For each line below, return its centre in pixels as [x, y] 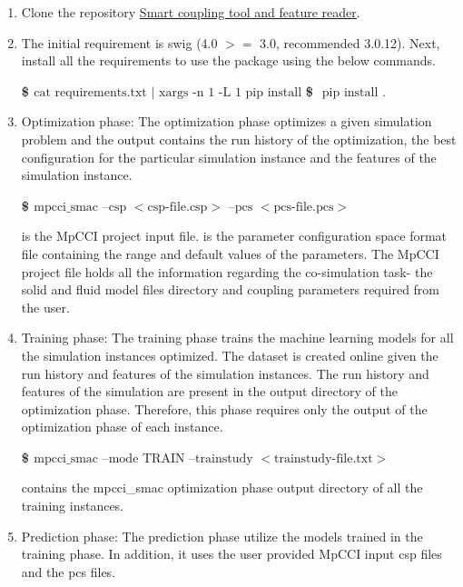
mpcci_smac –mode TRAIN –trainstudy [143, 458]
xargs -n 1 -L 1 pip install [231, 92]
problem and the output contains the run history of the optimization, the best [239, 139]
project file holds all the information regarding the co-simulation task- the [227, 271]
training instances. [73, 506]
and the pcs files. [69, 571]
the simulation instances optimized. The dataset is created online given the [230, 355]
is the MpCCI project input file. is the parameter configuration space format [234, 236]
